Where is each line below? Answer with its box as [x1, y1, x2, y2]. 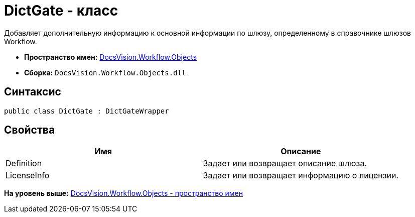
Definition [6, 158, 42, 169]
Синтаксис [4, 85, 61, 98]
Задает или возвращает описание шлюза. [203, 158, 367, 169]
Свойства [4, 124, 55, 137]
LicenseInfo [6, 170, 50, 181]
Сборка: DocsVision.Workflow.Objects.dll [24, 68, 186, 77]
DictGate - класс [4, 2, 118, 19]
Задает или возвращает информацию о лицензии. [203, 170, 399, 181]
